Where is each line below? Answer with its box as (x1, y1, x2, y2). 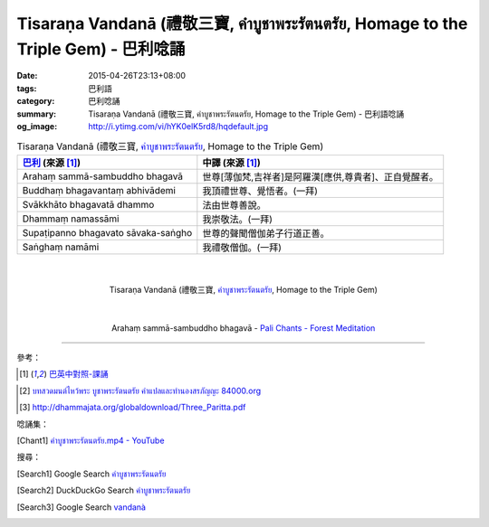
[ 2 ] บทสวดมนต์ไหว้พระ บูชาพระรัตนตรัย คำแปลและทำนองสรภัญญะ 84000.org (19, 385, 262, 396)
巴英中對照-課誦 (48, 369, 109, 380)
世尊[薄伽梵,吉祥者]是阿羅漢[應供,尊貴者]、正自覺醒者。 (202, 170, 439, 183)
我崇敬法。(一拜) (202, 212, 273, 225)
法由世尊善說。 (202, 199, 266, 212)
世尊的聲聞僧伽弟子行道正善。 (202, 227, 330, 240)
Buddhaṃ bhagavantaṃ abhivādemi (22, 184, 177, 196)
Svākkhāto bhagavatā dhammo (22, 198, 155, 211)
